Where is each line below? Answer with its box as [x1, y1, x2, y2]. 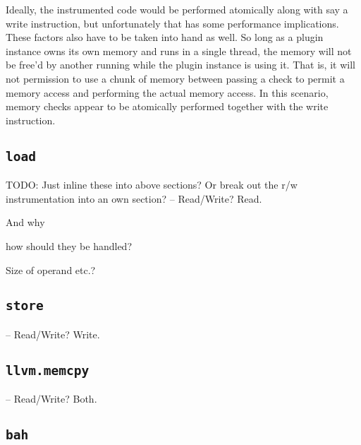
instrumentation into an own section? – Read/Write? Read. [6, 191, 262, 206]
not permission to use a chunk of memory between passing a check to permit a [6, 71, 345, 85]
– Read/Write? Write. [6, 326, 100, 341]
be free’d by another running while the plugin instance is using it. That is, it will [6, 57, 355, 72]
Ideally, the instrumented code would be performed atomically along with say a [6, 2, 348, 16]
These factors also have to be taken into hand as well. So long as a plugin [6, 30, 324, 44]
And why [6, 215, 45, 230]
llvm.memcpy [6, 362, 90, 378]
